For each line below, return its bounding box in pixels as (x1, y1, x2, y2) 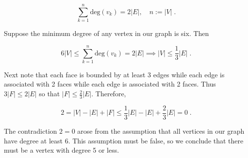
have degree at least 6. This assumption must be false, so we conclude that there (4, 135, 244, 145)
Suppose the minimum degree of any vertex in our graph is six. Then (4, 28, 209, 38)
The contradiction (4, 125, 57, 136)
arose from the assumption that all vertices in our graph (77, 125, 245, 136)
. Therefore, (91, 88, 126, 99)
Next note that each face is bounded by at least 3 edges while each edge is (4, 69, 225, 79)
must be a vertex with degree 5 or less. (4, 145, 119, 155)
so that (39, 88, 60, 99)
